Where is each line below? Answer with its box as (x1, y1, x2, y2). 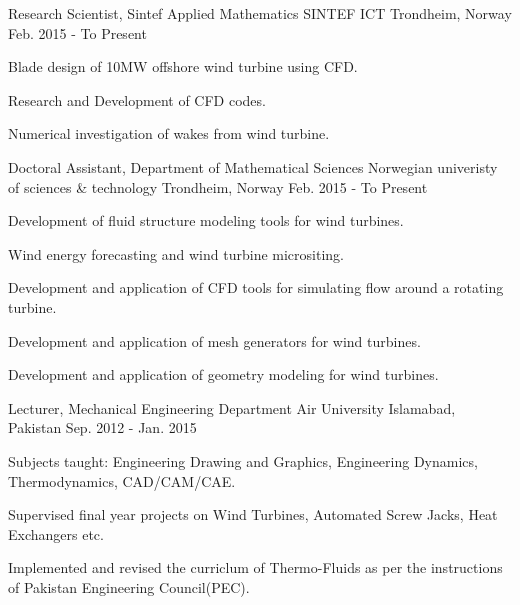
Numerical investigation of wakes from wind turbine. (8, 123, 330, 144)
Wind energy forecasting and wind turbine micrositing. (8, 243, 344, 264)
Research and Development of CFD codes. (8, 89, 266, 110)
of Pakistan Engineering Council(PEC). (8, 576, 250, 597)
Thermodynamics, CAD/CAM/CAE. (8, 470, 236, 491)
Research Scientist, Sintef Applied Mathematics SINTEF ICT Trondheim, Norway (8, 3, 512, 23)
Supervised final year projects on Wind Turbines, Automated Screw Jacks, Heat (8, 504, 498, 525)
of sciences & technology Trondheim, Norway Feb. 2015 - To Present (8, 176, 428, 197)
